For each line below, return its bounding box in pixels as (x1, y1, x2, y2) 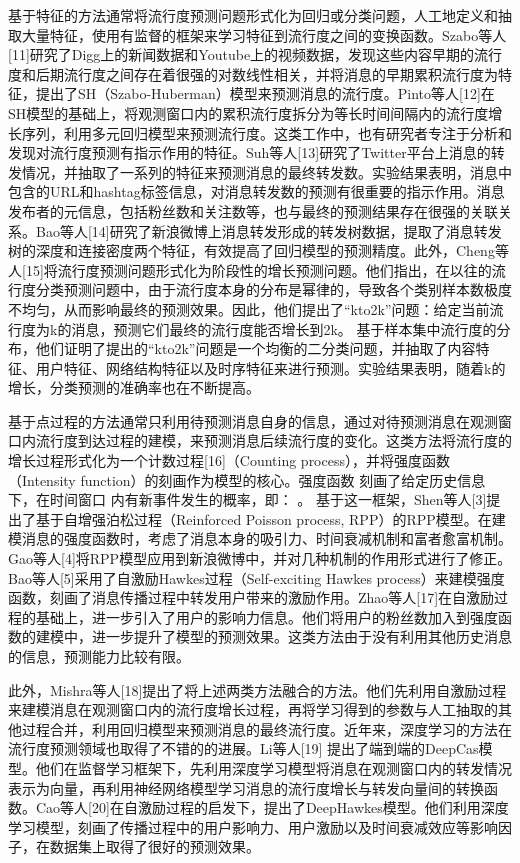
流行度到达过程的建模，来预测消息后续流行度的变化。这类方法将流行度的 (35, 430, 512, 451)
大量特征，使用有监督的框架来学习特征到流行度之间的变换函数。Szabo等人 (21, 24, 507, 45)
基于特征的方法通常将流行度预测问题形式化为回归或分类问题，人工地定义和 (8, 5, 498, 25)
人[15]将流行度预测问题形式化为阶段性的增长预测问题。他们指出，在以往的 (8, 259, 492, 280)
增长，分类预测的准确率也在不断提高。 (8, 377, 260, 398)
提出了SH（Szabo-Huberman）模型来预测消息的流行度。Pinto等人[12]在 (35, 83, 495, 104)
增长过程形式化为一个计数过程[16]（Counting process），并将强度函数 (8, 450, 450, 471)
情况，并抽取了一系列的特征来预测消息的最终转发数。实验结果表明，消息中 (21, 161, 512, 182)
